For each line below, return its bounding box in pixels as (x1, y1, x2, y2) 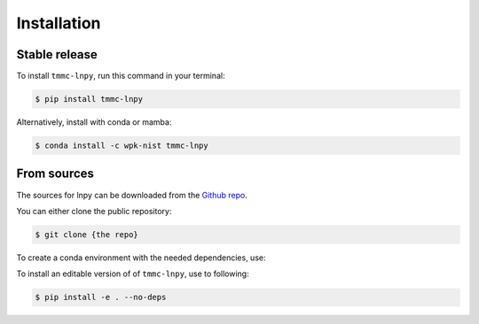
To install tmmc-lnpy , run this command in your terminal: (16, 71, 225, 81)
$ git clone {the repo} (35, 229, 139, 239)
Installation (16, 13, 101, 33)
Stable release (16, 47, 98, 62)
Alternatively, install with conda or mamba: (16, 117, 172, 127)
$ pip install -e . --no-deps (35, 292, 167, 303)
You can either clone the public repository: (16, 205, 172, 216)
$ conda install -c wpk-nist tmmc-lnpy (35, 141, 208, 150)
